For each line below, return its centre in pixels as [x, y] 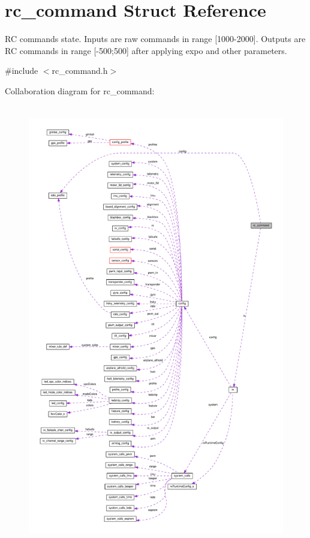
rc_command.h [80, 71]
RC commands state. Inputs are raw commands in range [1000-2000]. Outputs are [155, 39]
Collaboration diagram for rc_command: [80, 90]
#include [22, 71]
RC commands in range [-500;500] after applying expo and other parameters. [146, 50]
